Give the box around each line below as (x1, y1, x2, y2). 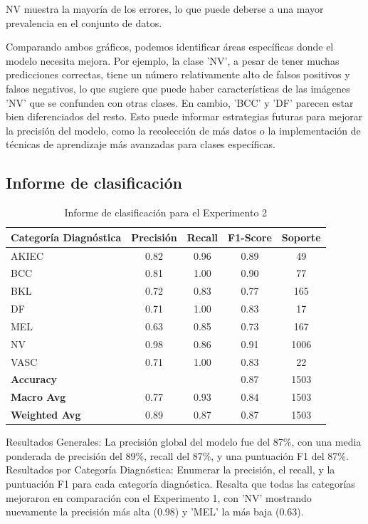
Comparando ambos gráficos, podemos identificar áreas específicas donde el (6, 39, 334, 54)
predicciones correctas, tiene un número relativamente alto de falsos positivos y (6, 67, 350, 82)
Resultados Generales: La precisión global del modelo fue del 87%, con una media (6, 434, 362, 449)
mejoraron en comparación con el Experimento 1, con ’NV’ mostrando (6, 490, 312, 505)
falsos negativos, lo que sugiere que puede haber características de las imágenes (6, 80, 350, 95)
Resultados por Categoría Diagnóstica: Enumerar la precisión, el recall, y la (6, 462, 335, 477)
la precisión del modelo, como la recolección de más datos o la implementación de (6, 122, 361, 137)
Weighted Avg (11, 407, 81, 422)
